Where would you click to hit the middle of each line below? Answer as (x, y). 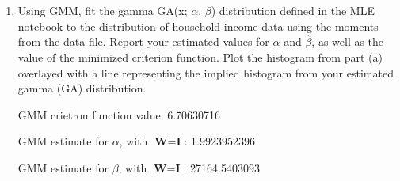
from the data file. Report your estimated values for (143, 41)
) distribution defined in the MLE (293, 10)
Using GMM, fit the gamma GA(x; (103, 10)
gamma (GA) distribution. (82, 88)
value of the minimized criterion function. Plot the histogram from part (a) (200, 57)
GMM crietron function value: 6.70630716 (119, 114)
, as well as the (348, 41)
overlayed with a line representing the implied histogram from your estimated (206, 72)
